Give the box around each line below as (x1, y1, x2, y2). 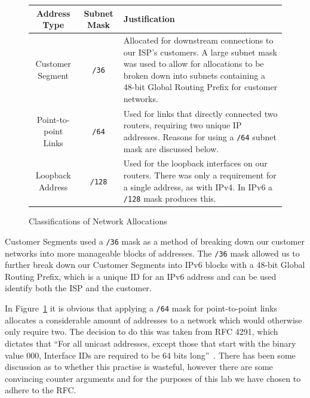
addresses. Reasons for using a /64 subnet (123, 130, 277, 143)
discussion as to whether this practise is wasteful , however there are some (5, 360, 273, 373)
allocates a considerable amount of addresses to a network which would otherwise (5, 313, 302, 326)
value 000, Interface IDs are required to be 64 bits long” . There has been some (5, 348, 296, 361)
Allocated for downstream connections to (123, 33, 274, 46)
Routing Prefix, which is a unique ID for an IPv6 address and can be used (5, 270, 277, 282)
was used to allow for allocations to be (123, 57, 264, 70)
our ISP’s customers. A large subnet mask (123, 45, 277, 58)
